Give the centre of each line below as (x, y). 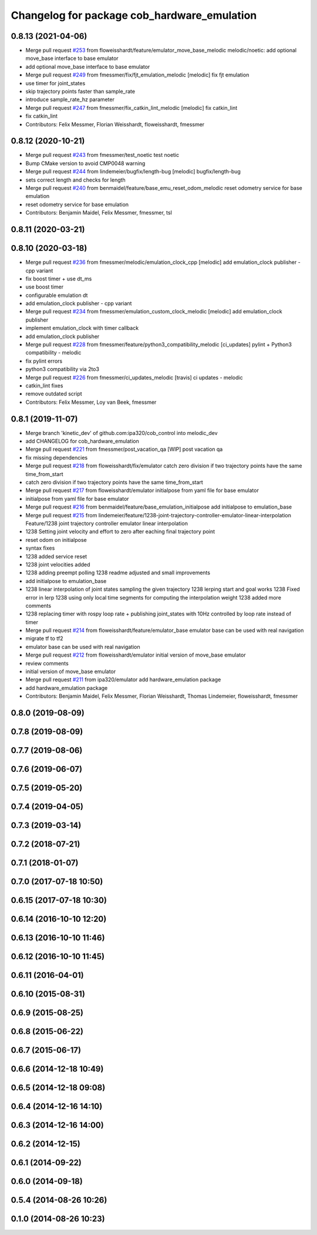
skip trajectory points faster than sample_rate (80, 92)
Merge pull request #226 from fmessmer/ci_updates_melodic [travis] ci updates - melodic (134, 377)
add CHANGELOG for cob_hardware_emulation (82, 441)
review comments (47, 663)
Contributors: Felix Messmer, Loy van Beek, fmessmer (91, 402)
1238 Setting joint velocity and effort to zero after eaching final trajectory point (120, 531)
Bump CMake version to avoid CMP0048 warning (85, 163)
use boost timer (45, 287)
